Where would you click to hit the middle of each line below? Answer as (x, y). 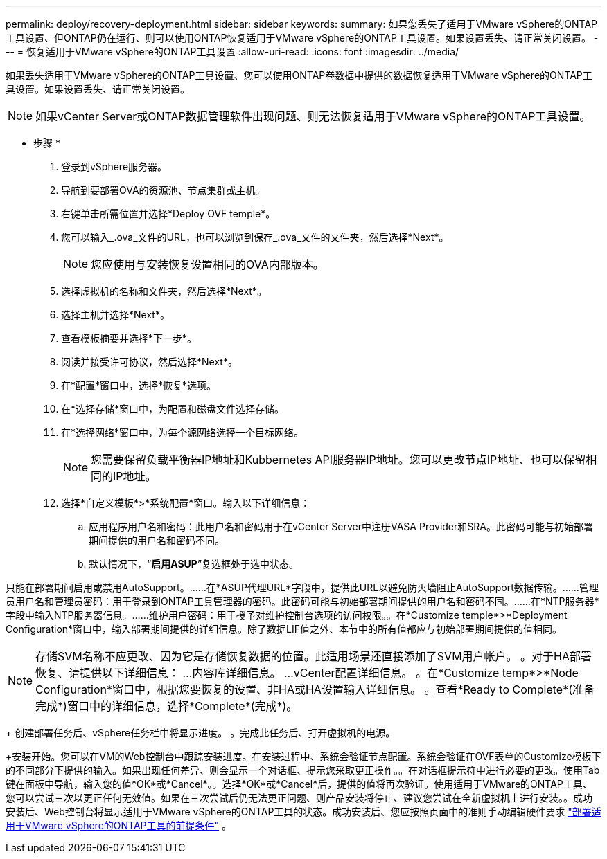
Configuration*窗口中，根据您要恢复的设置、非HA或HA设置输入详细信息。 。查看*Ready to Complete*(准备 (315, 689)
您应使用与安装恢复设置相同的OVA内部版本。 (208, 264)
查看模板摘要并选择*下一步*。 (129, 338)
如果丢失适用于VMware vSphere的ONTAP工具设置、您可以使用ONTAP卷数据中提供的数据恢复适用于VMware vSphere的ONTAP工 (299, 75)
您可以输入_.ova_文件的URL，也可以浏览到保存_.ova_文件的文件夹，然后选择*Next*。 (255, 237)
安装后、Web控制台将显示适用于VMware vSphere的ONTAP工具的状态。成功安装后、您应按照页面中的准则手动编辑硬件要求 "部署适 (303, 812)
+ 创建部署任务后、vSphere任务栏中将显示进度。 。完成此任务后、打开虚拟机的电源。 (201, 733)
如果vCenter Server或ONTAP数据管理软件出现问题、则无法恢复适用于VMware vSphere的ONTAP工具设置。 (313, 116)
